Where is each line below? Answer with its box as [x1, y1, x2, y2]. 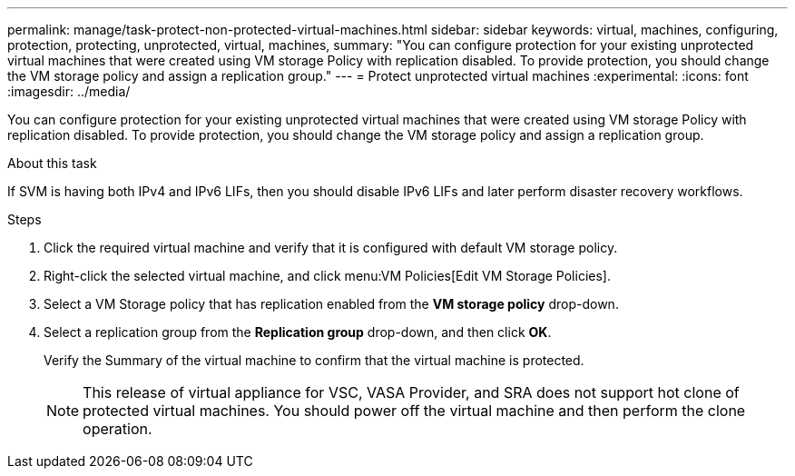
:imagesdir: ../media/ [7, 84, 131, 99]
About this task [7, 155, 97, 171]
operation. [83, 420, 152, 438]
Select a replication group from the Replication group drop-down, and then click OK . [44, 324, 552, 340]
